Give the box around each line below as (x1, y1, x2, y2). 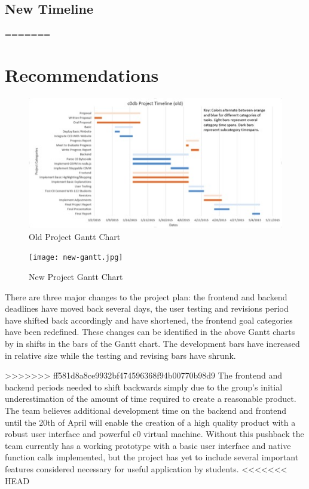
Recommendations (5, 62, 159, 87)
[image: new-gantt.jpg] (29, 253, 123, 262)
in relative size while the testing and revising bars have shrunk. (5, 349, 236, 361)
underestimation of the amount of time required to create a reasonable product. (5, 392, 296, 405)
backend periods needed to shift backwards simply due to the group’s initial (5, 380, 283, 393)
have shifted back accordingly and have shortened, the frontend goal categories (5, 313, 293, 326)
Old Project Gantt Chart (29, 230, 121, 242)
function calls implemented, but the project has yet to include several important (5, 451, 299, 463)
